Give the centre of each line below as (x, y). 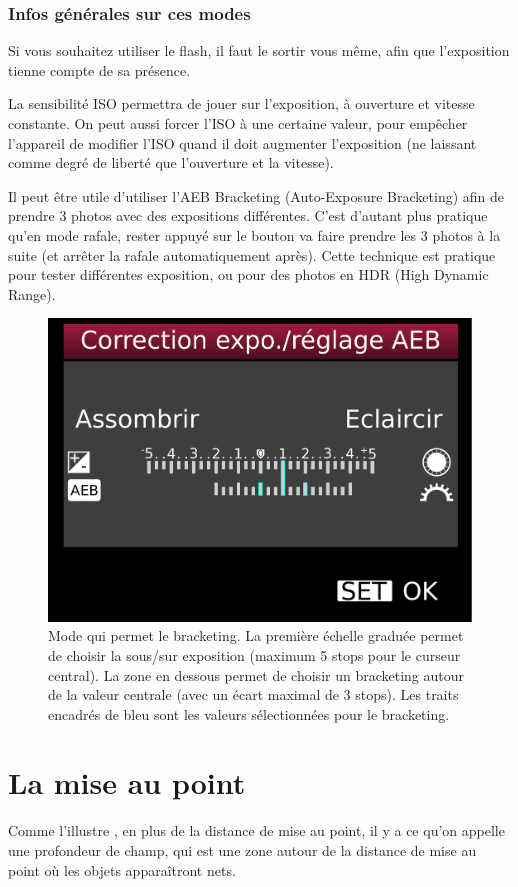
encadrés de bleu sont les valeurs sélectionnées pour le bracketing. (249, 713)
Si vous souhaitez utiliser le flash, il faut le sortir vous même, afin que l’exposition (259, 50)
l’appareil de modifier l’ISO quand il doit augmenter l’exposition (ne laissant (242, 142)
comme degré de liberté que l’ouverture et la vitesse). (171, 162)
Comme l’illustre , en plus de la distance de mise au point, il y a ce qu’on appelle (256, 830)
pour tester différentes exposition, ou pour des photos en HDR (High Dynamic (248, 274)
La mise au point (127, 782)
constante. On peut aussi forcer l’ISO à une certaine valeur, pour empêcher (238, 123)
